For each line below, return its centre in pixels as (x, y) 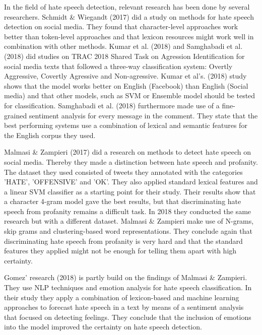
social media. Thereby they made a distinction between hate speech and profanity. (131, 161)
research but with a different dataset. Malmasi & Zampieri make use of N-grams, (129, 221)
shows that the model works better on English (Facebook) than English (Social (126, 85)
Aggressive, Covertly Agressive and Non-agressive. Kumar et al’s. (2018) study (125, 76)
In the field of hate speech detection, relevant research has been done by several (127, 7)
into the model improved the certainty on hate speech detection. (103, 327)
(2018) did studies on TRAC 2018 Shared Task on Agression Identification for (124, 56)
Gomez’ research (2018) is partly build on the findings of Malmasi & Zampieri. (126, 277)
